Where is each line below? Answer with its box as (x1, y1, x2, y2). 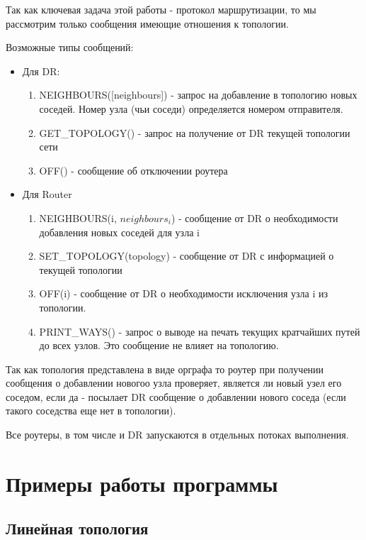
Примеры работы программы (6, 468, 278, 497)
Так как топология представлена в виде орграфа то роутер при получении (6, 361, 324, 376)
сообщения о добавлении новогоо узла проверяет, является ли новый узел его (6, 375, 342, 390)
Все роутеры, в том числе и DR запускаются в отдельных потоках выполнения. (6, 427, 349, 442)
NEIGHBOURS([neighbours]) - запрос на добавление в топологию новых (39, 87, 358, 102)
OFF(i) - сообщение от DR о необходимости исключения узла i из (39, 286, 328, 301)
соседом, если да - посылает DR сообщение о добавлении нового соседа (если (6, 389, 346, 404)
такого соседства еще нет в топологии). (6, 403, 176, 418)
